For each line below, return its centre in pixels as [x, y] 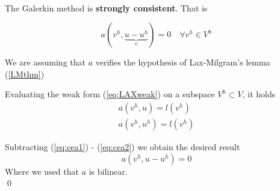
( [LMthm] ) [25, 74]
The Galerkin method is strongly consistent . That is [106, 8]
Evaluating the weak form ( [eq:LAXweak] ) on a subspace [110, 94]
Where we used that [42, 171]
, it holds [259, 94]
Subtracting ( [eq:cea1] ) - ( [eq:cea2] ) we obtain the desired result [123, 147]
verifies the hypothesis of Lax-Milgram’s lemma [183, 62]
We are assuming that [45, 62]
